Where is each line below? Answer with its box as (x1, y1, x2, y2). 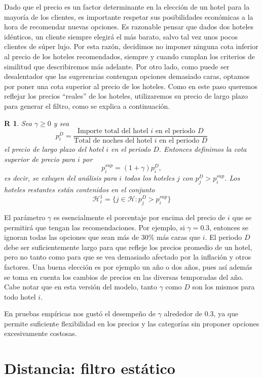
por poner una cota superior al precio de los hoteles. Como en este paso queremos (4, 80, 257, 91)
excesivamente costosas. (4, 328, 77, 339)
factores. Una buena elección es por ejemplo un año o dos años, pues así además (4, 261, 252, 272)
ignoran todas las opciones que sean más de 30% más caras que (4, 232, 201, 242)
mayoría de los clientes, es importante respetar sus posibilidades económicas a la (4, 11, 253, 22)
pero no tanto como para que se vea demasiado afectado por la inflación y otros (4, 251, 251, 262)
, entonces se (209, 222, 249, 232)
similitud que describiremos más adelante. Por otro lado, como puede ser (4, 61, 230, 71)
